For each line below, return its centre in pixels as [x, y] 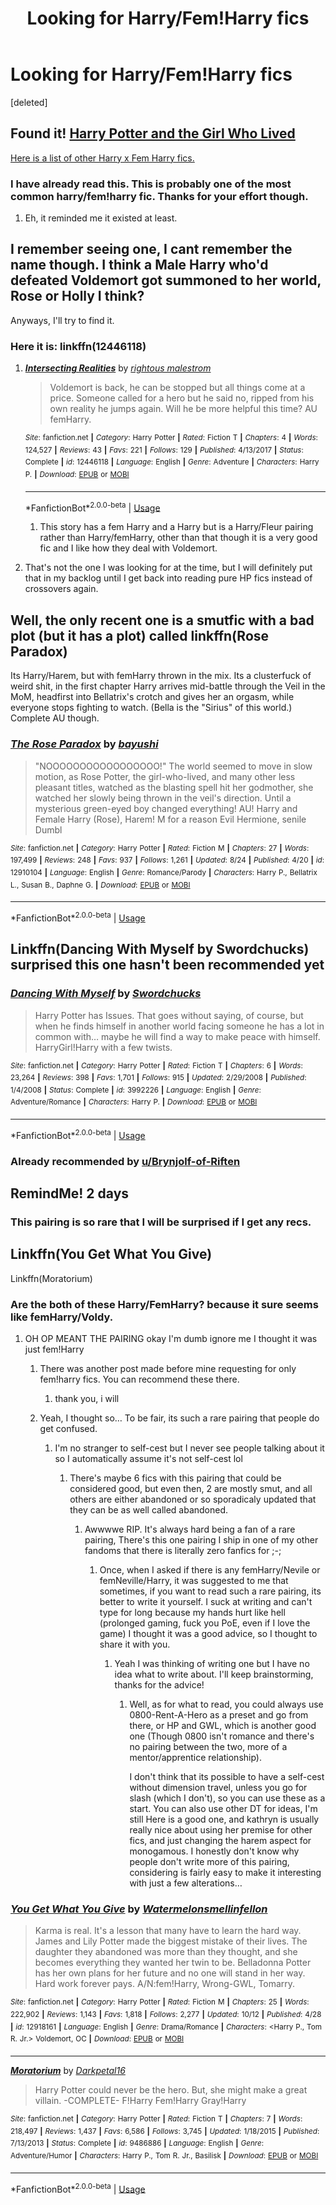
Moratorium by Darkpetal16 [68, 2071]
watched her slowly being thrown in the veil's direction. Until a [163, 798]
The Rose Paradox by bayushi [84, 744]
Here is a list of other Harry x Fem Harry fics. [102, 158]
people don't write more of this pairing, [209, 1862]
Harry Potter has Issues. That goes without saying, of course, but [169, 1015]
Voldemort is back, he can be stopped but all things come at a [177, 388]
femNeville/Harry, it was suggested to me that [194, 1581]
